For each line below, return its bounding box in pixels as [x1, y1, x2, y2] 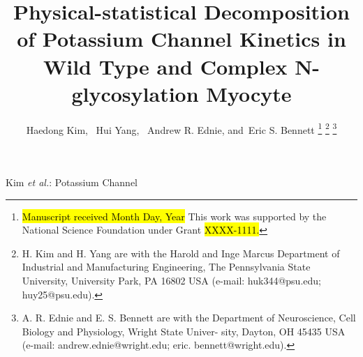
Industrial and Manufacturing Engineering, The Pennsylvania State [22, 259, 311, 274]
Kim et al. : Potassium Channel [6, 174, 138, 189]
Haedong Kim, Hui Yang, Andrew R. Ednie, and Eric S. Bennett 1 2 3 [26, 120, 337, 137]
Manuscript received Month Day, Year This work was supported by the [22, 208, 327, 223]
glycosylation [71, 79, 199, 107]
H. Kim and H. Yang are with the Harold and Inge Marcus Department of [22, 245, 340, 260]
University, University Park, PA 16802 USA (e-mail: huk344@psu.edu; [22, 273, 321, 287]
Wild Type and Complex [43, 52, 288, 80]
